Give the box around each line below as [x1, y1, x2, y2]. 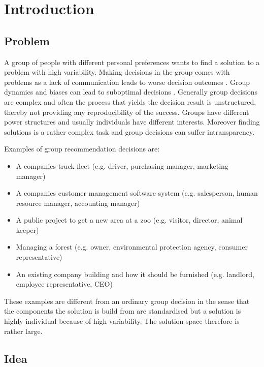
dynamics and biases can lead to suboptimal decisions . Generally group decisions [4, 86, 257, 97]
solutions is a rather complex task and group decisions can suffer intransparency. [4, 126, 255, 137]
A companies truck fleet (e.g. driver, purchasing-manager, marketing [16, 160, 228, 171]
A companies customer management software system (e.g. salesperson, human [16, 188, 258, 198]
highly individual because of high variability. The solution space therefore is [4, 316, 240, 326]
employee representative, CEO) [16, 279, 113, 289]
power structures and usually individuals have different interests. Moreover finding [4, 116, 260, 127]
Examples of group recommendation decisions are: [4, 143, 160, 154]
